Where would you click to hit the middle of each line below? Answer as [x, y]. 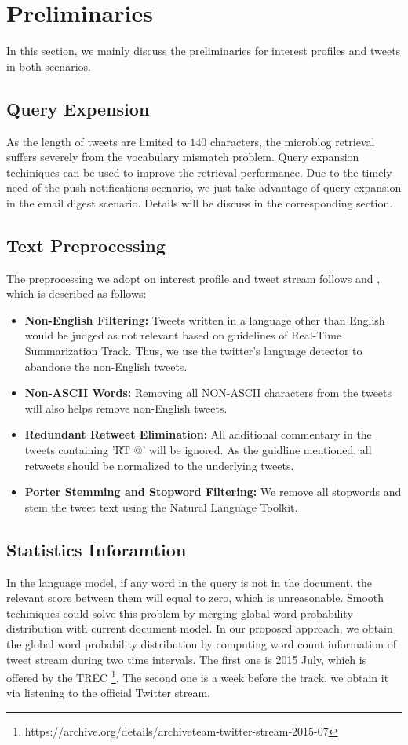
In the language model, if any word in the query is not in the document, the [189, 582]
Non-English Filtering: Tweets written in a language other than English [205, 319]
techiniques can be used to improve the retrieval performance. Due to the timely [199, 172]
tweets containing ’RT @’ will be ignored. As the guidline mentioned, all [198, 450]
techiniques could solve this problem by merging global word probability [180, 613]
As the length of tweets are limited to [97, 141]
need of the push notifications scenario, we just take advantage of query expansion [204, 187]
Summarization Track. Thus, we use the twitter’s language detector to [193, 351]
